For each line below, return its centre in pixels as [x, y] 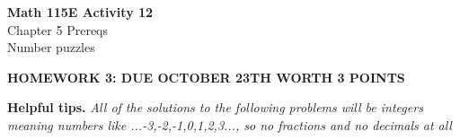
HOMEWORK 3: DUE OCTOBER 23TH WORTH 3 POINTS [206, 77]
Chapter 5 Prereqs [57, 29]
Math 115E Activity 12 [80, 12]
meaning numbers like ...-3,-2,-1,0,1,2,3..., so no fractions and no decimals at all [230, 124]
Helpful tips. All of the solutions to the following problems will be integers [215, 107]
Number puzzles [51, 47]
